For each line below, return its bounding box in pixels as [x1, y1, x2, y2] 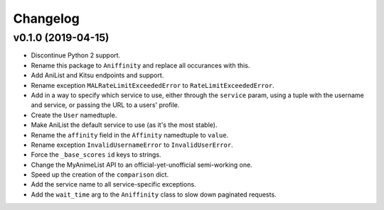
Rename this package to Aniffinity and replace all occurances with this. [31, 61, 250, 70]
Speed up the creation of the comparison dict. [31, 170, 169, 179]
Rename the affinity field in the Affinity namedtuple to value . [31, 131, 229, 139]
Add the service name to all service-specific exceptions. [31, 180, 196, 189]
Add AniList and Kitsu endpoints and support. [31, 71, 164, 79]
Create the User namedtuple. [31, 111, 117, 119]
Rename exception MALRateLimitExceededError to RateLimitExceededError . [31, 81, 274, 89]
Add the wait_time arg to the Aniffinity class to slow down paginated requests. [31, 190, 277, 199]
